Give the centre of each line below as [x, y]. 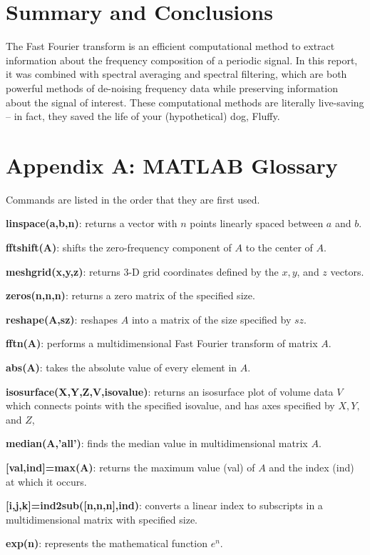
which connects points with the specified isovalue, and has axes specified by [170, 405]
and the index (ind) [312, 467]
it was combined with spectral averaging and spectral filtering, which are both [176, 74]
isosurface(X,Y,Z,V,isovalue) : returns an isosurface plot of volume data [170, 391]
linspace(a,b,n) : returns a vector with [92, 223]
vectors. [347, 271]
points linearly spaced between [257, 223]
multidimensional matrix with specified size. [102, 519]
